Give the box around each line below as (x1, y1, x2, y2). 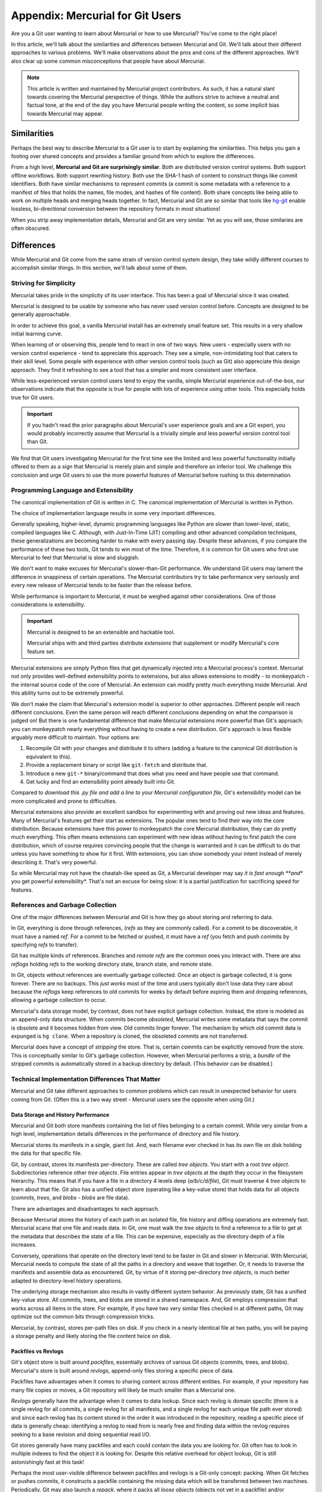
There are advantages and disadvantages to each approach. (11, 1205, 160, 1212)
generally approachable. (11, 311, 71, 318)
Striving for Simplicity (11, 279, 76, 288)
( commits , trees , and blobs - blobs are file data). (11, 1194, 130, 1201)
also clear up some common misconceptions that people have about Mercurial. (11, 57, 206, 64)
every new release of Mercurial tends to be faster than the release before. (11, 582, 193, 589)
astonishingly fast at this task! (11, 1458, 85, 1465)
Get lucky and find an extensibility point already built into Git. (26, 778, 176, 785)
